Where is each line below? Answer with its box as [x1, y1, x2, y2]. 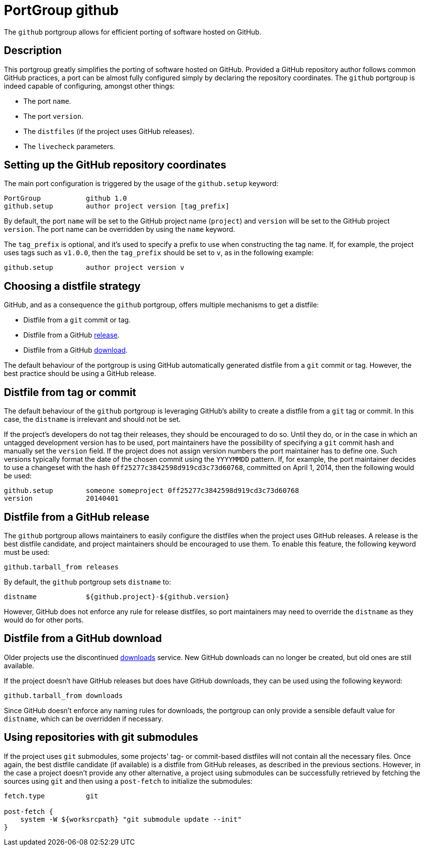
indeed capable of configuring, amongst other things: [4, 81, 175, 90]
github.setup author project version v [4, 264, 184, 272]
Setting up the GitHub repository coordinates [4, 159, 227, 171]
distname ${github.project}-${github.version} [4, 592, 230, 601]
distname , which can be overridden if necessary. [4, 714, 163, 723]
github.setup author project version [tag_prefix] [4, 202, 230, 210]
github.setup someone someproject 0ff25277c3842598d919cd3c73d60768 [4, 487, 299, 495]
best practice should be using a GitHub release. [4, 369, 156, 378]
